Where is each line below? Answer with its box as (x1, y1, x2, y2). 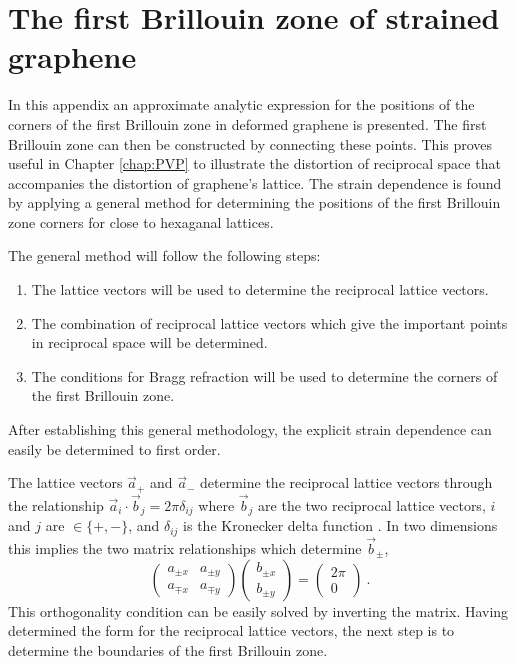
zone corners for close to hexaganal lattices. (8, 211, 274, 232)
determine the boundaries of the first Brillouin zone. (8, 639, 328, 660)
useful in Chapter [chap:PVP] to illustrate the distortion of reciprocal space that (8, 153, 501, 174)
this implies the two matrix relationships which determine (8, 538, 362, 559)
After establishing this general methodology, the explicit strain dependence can (8, 419, 492, 440)
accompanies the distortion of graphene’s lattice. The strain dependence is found (8, 172, 502, 193)
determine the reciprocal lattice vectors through (200, 472, 493, 493)
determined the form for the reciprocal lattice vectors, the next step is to (8, 620, 455, 641)
